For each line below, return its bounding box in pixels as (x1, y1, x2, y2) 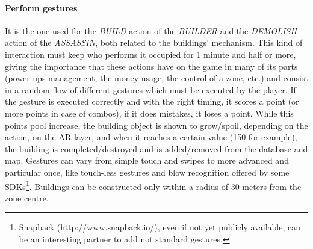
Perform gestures (5, 1, 78, 14)
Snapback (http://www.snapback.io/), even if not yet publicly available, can (19, 221, 300, 233)
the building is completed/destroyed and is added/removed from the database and (5, 142, 308, 155)
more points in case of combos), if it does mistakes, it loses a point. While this (5, 106, 294, 119)
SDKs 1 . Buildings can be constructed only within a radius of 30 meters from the (5, 178, 302, 192)
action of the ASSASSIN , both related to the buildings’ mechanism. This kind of (5, 36, 303, 49)
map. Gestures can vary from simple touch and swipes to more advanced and (5, 154, 289, 167)
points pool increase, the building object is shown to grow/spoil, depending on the (5, 118, 308, 131)
